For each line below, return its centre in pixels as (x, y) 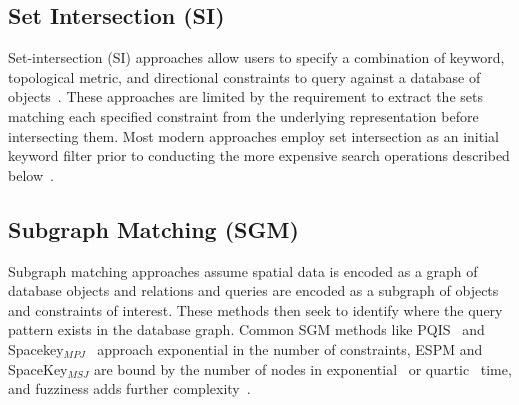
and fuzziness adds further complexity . (129, 388)
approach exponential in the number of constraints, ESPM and (290, 348)
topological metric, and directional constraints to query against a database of (244, 76)
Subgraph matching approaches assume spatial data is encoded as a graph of (243, 270)
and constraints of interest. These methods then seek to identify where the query (255, 309)
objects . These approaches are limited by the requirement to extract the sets (245, 96)
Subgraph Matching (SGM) (153, 228)
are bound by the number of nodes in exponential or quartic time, (302, 368)
